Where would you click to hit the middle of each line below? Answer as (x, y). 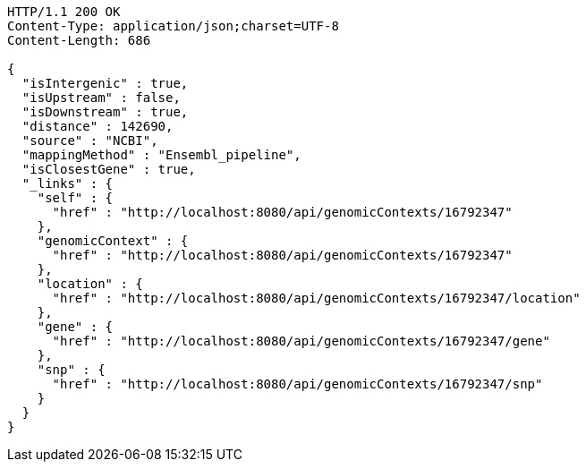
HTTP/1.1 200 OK (64, 12)
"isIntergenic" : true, (105, 83)
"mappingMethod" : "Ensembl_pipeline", (161, 155)
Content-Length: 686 (79, 40)
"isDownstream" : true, (105, 112)
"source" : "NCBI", (90, 141)
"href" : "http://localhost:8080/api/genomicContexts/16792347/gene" (301, 341)
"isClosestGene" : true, (109, 169)
